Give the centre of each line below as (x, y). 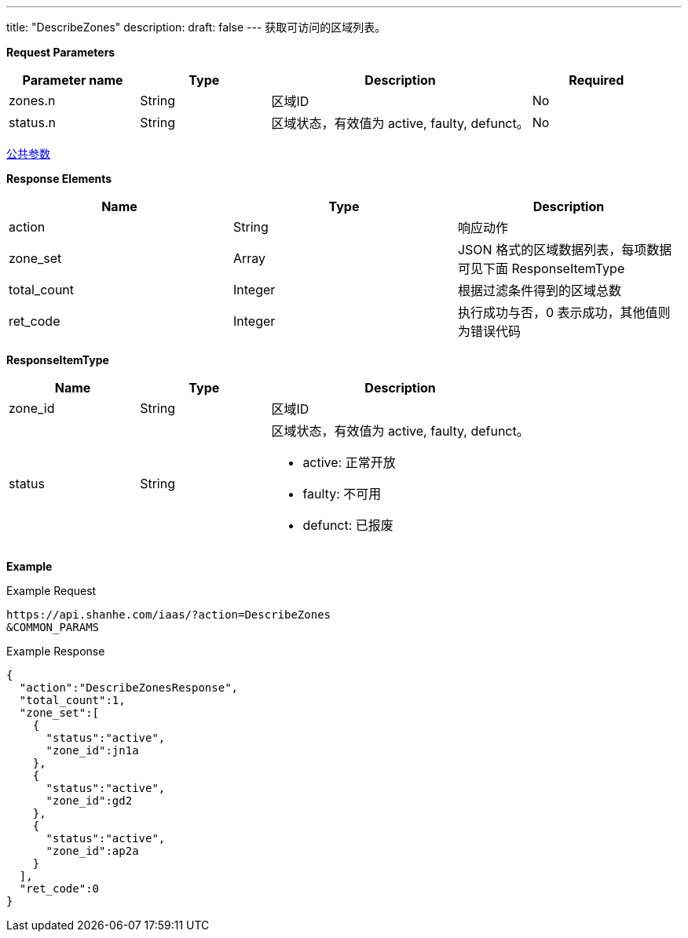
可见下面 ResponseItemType (541, 268)
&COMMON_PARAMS (53, 627)
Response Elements (59, 179)
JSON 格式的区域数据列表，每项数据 (565, 250)
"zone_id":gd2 (89, 801)
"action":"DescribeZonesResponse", (129, 688)
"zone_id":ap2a (92, 851)
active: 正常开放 (349, 462)
